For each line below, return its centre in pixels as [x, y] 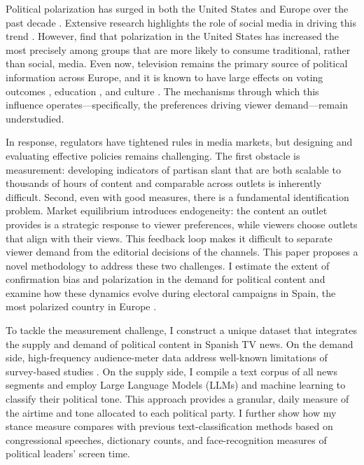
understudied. [35, 118]
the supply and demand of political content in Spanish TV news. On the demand [180, 343]
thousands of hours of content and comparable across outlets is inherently [164, 183]
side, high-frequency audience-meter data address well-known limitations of [167, 358]
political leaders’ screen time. [68, 453]
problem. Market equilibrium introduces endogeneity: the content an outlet [167, 210]
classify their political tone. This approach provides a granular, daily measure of [177, 399]
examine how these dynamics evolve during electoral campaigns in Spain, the [171, 292]
